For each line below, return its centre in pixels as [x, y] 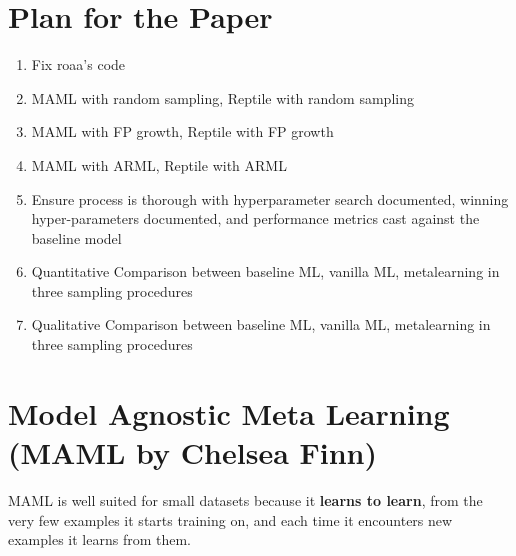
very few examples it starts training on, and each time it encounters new [230, 519]
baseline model [76, 237]
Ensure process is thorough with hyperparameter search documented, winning [270, 198]
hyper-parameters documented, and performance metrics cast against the [255, 218]
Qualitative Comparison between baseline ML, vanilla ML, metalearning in [261, 324]
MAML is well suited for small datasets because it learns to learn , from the [245, 499]
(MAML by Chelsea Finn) [193, 452]
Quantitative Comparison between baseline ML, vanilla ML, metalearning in [265, 271]
